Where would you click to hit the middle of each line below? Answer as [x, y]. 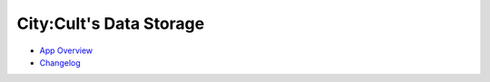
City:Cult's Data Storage [111, 23]
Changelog [60, 62]
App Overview [66, 50]
